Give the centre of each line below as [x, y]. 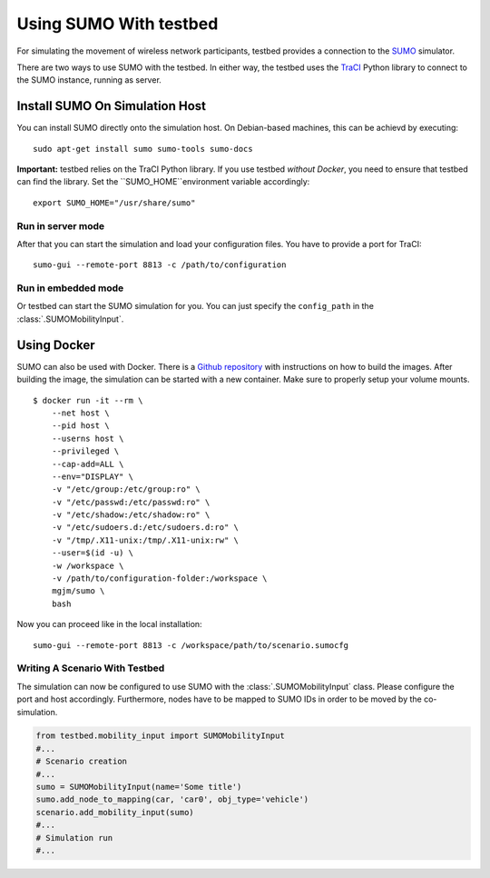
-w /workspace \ [88, 565]
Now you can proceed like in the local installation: [110, 624]
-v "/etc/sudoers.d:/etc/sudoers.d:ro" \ [145, 528]
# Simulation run [74, 838]
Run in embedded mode [70, 288]
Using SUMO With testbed [118, 24]
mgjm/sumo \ [78, 591]
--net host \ [80, 413]
